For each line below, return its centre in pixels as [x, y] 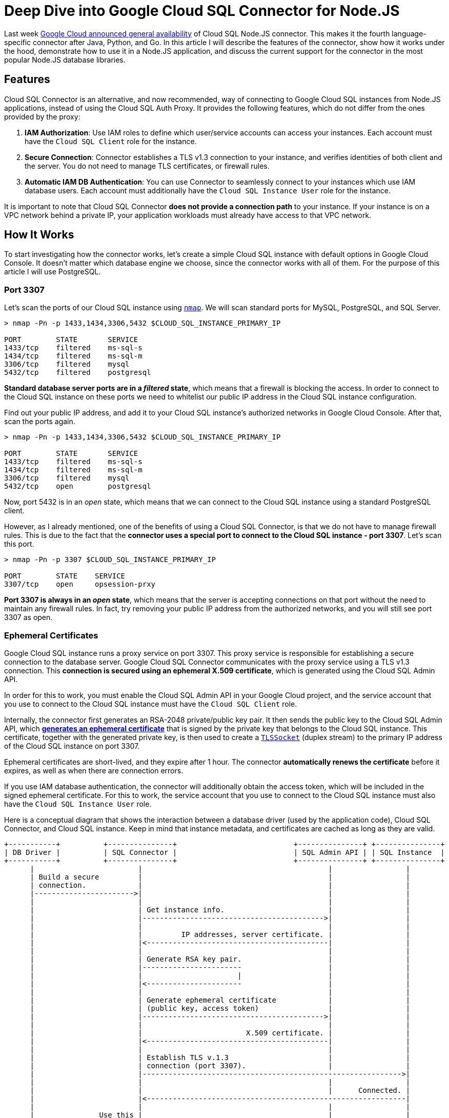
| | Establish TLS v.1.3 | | [220, 1057]
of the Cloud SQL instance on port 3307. [72, 746]
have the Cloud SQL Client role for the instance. [111, 141]
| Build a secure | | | [220, 877]
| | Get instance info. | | [220, 910]
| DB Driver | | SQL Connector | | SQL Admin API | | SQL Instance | [224, 852]
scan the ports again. [40, 422]
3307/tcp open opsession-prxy [80, 584]
